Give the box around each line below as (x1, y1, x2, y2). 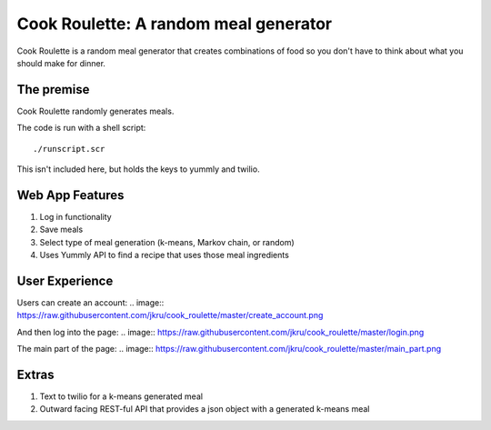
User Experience (16, 273, 114, 288)
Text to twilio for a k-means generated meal (39, 391, 204, 402)
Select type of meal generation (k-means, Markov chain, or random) (39, 236, 295, 247)
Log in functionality (39, 211, 113, 222)
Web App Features (16, 187, 125, 203)
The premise (16, 82, 90, 97)
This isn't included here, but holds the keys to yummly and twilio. (16, 164, 260, 175)
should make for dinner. (16, 57, 106, 68)
